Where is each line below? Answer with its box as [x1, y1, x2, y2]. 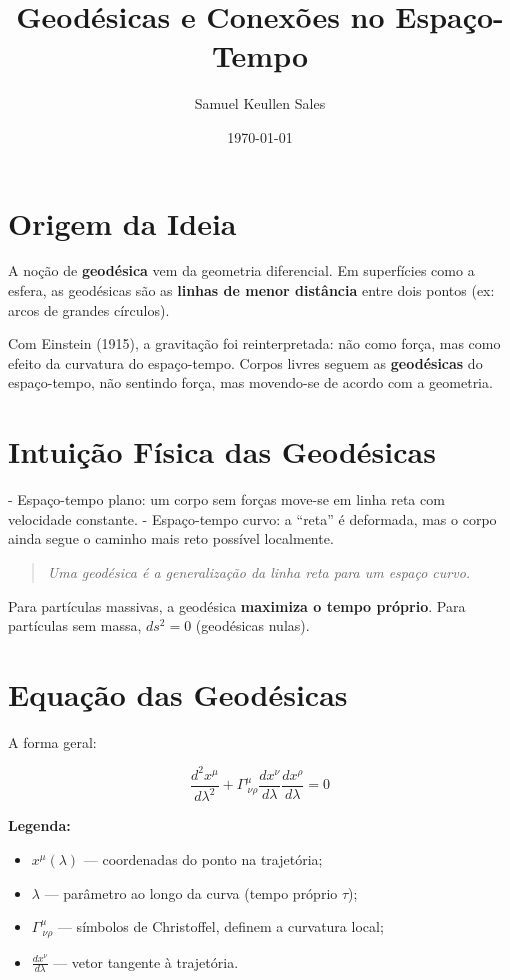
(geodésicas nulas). [195, 615, 310, 636]
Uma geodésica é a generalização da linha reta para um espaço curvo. [47, 561, 471, 582]
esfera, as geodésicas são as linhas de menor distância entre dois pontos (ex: [8, 280, 495, 301]
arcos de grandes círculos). [8, 299, 170, 320]
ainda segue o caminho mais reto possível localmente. [8, 528, 334, 549]
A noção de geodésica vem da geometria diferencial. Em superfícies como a [8, 260, 475, 281]
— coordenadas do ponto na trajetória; [83, 848, 323, 869]
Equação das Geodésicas [8, 673, 348, 714]
